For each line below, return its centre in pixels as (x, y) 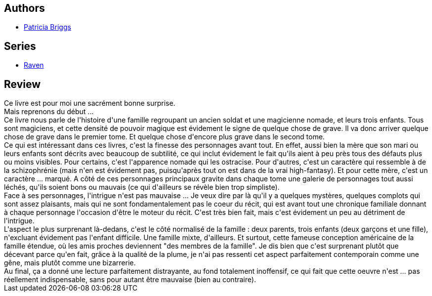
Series (20, 46)
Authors (24, 8)
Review (22, 84)
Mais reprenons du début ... (49, 112)
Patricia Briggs (47, 27)
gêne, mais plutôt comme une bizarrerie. (70, 263)
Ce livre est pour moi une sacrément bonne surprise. (90, 103)
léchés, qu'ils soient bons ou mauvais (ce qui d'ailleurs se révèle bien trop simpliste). (142, 187)
